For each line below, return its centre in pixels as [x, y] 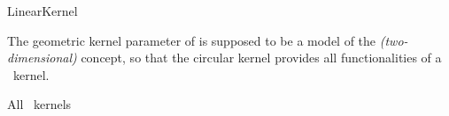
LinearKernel [43, 11]
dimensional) [42, 58]
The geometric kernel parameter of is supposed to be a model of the [192, 40]
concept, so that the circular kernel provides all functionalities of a [261, 58]
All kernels [39, 104]
